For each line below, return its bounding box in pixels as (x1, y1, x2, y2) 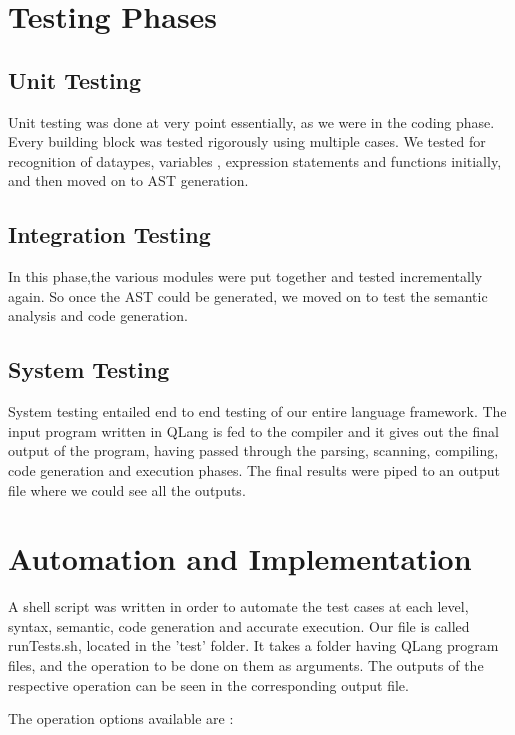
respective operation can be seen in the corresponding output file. (8, 674, 409, 695)
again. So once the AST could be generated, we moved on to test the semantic (8, 285, 488, 306)
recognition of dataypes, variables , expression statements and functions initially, (8, 150, 502, 171)
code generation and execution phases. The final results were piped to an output (8, 459, 500, 480)
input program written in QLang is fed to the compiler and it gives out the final (8, 420, 499, 441)
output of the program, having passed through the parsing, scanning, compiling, (8, 440, 499, 461)
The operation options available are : (8, 708, 234, 729)
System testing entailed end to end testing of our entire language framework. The (8, 401, 507, 422)
